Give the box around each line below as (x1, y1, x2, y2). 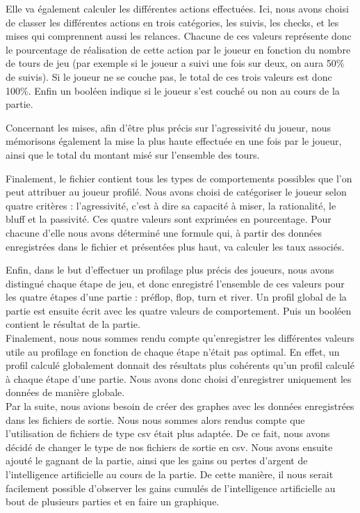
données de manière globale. (6, 385, 125, 400)
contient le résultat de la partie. (6, 317, 140, 331)
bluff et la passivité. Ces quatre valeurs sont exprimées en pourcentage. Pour (6, 212, 332, 226)
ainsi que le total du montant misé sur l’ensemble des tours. (6, 147, 260, 161)
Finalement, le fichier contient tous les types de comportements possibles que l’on (6, 171, 352, 185)
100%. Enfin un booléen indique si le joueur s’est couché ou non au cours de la (6, 83, 340, 97)
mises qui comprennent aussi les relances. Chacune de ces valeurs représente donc (6, 29, 352, 43)
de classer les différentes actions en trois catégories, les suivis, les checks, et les (6, 15, 339, 29)
